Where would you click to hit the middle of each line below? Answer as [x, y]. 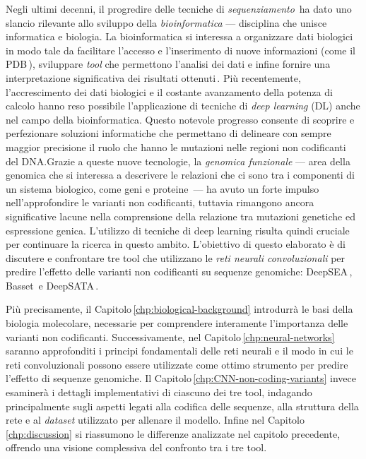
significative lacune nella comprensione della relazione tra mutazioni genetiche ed [181, 216]
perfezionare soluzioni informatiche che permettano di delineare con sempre [169, 133]
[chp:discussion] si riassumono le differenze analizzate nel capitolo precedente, [173, 433]
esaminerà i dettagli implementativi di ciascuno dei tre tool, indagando [159, 392]
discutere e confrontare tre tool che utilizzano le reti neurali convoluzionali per [176, 257]
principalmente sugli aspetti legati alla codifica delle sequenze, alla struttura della [182, 406]
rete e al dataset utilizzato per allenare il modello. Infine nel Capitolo [155, 420]
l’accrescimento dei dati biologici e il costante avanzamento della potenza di [169, 91]
